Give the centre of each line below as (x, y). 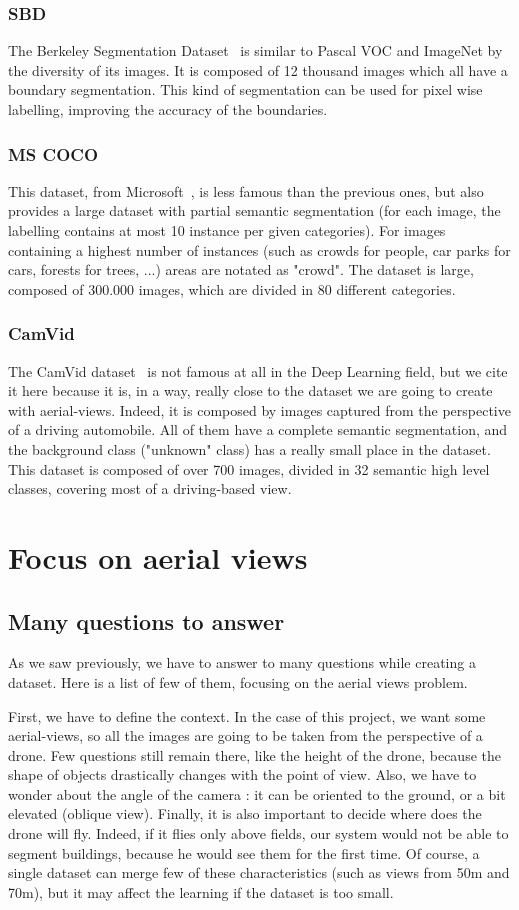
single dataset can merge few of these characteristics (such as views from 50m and (259, 872)
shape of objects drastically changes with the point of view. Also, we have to (242, 774)
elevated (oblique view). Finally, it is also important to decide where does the (245, 813)
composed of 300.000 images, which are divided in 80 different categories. (232, 288)
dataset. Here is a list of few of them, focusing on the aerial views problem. (238, 681)
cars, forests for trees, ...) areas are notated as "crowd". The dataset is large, (241, 269)
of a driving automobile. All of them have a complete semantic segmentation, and (258, 429)
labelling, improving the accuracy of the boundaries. (168, 109)
